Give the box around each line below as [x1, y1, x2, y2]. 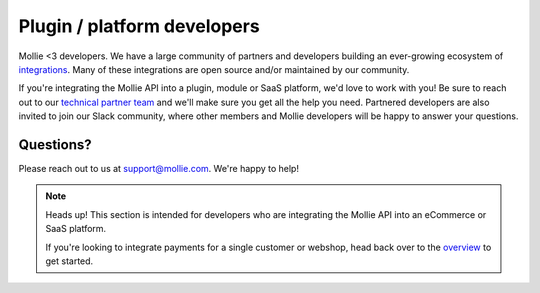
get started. [45, 255, 94, 267]
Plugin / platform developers [18, 15, 260, 37]
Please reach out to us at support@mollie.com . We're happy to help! [18, 163, 300, 175]
